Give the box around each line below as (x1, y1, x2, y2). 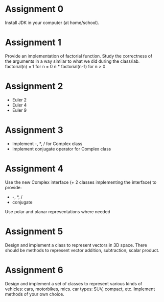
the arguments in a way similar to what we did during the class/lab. (5, 58, 140, 64)
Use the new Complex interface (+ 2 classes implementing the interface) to (5, 179, 157, 185)
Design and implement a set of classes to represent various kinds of (5, 280, 142, 286)
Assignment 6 (5, 264, 64, 276)
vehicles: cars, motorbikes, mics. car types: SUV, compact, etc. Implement (5, 286, 155, 292)
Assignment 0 (5, 3, 64, 15)
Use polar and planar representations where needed (5, 208, 111, 214)
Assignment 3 (5, 125, 64, 135)
